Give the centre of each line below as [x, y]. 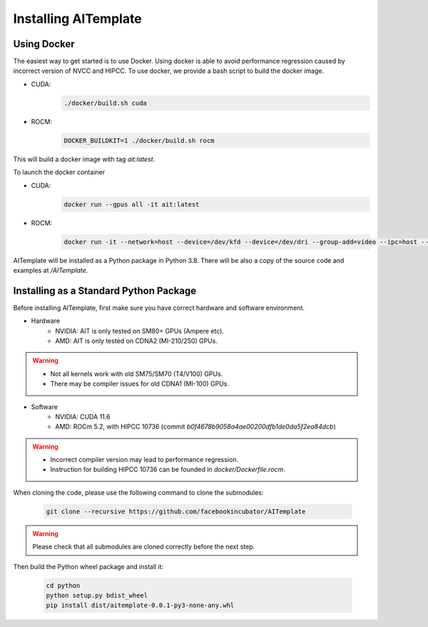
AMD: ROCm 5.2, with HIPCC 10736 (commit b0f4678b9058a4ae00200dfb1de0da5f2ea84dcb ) [196, 427]
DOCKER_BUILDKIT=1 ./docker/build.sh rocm [139, 140]
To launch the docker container [59, 172]
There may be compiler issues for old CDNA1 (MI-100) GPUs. [140, 384]
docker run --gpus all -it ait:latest [132, 204]
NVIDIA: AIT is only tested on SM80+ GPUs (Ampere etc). [140, 331]
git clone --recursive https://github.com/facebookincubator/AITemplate [176, 511]
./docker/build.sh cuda [106, 103]
